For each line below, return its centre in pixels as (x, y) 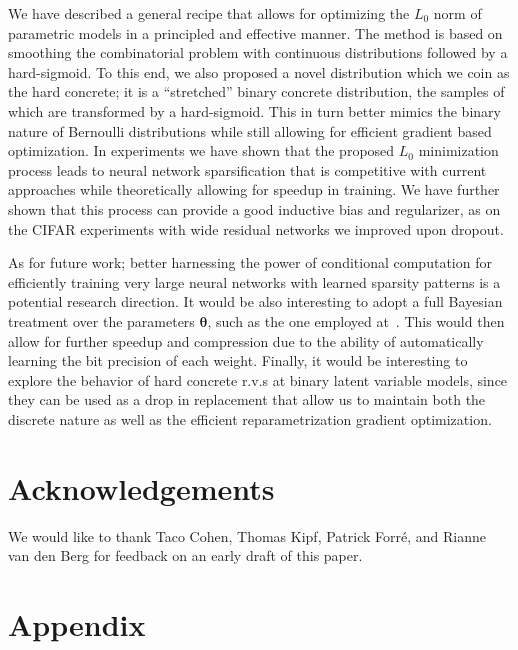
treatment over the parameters (101, 320)
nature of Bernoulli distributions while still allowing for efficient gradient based (250, 130)
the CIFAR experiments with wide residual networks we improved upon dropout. (256, 228)
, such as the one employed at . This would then (356, 320)
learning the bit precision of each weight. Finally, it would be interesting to (238, 360)
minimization (458, 150)
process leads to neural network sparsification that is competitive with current (247, 169)
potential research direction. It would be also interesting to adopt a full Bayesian (255, 301)
